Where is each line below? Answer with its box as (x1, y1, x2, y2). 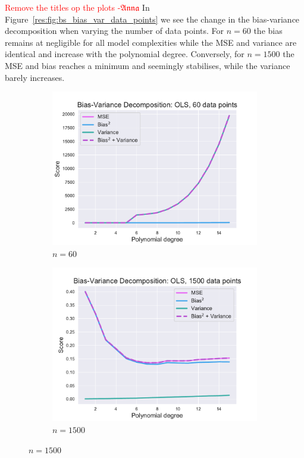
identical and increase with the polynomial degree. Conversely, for (5, 48, 245, 60)
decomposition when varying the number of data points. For (5, 24, 224, 37)
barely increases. (5, 71, 65, 83)
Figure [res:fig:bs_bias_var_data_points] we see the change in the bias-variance (5, 12, 300, 25)
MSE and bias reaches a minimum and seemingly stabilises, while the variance (5, 59, 290, 71)
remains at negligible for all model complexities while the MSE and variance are (5, 36, 297, 48)
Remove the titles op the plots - (5, 1, 121, 13)
